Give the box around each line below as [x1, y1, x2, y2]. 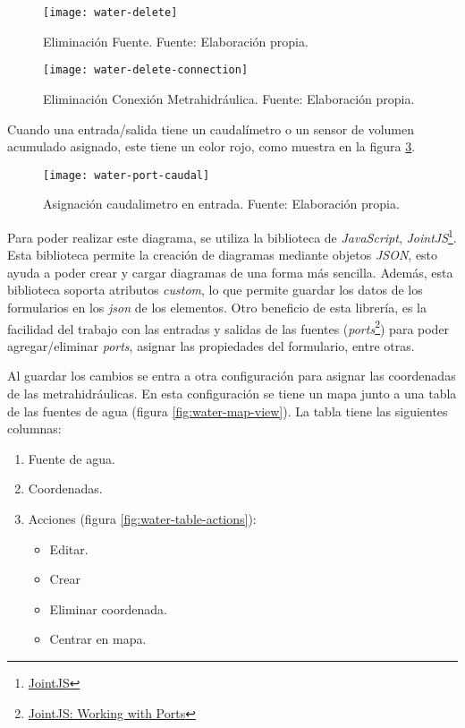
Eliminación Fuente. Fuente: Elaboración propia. [43, 31, 309, 50]
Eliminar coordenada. [49, 599, 167, 618]
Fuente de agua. [28, 449, 115, 467]
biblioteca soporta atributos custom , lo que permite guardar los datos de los [7, 280, 423, 299]
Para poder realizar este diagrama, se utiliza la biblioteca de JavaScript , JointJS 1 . [7, 225, 457, 246]
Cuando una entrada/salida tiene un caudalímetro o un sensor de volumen [7, 119, 414, 138]
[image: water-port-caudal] [43, 168, 210, 182]
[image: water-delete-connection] [43, 64, 249, 77]
